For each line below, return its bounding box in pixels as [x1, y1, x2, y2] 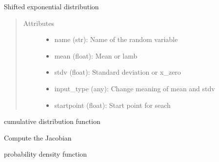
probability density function [4, 149, 87, 159]
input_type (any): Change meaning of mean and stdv [54, 83, 215, 93]
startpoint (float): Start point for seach [54, 100, 171, 110]
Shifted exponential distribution [4, 1, 99, 11]
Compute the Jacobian [4, 132, 72, 142]
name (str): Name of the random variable [54, 34, 178, 44]
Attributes [23, 18, 54, 28]
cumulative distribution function [4, 116, 100, 126]
